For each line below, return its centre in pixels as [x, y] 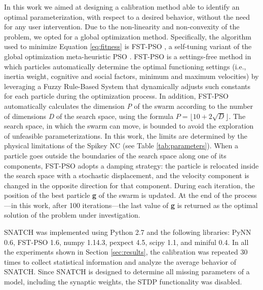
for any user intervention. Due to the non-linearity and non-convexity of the [122, 27]
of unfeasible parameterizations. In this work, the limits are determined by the [126, 135]
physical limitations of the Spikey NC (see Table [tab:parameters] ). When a [121, 146]
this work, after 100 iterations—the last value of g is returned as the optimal [139, 205]
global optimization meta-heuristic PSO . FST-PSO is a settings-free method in [128, 56]
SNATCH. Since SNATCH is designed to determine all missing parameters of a [127, 272]
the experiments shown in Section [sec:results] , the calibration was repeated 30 [126, 252]
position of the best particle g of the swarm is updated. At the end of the [118, 195]
